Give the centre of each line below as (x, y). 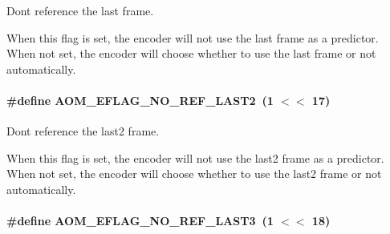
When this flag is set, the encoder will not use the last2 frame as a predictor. (195, 157)
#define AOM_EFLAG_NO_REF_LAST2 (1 (140, 100)
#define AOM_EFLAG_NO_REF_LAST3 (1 (140, 221)
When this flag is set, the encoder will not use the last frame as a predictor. (193, 37)
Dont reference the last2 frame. (83, 131)
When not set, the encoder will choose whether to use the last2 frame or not (194, 173)
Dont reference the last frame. (80, 10)
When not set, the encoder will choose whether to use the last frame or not (191, 53)
